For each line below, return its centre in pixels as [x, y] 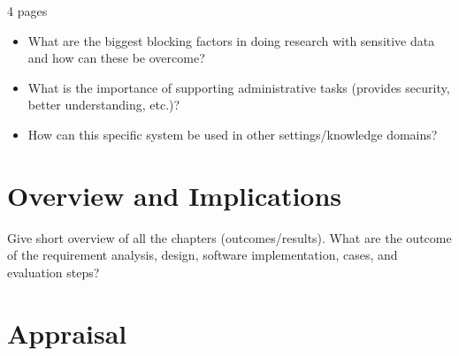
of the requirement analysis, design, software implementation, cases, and [203, 255]
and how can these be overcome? [116, 58]
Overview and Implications [175, 195]
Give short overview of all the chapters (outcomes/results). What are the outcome [229, 237]
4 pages [27, 11]
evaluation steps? [54, 272]
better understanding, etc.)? [104, 105]
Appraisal [67, 333]
